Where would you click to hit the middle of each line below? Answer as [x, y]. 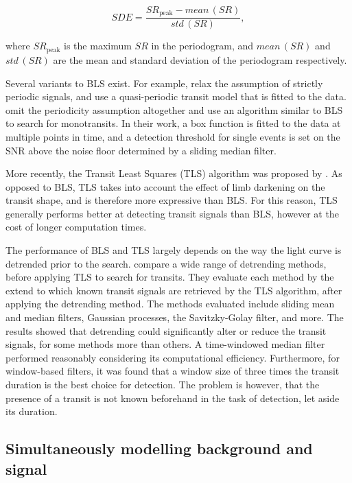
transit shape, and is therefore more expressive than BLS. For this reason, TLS [172, 200]
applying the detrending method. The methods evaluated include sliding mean [170, 304]
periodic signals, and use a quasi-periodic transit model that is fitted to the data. [176, 96]
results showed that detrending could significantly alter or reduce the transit [166, 330]
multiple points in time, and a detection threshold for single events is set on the [173, 136]
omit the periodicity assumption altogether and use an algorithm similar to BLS [174, 109]
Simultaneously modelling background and [159, 448]
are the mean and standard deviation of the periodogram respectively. [200, 59]
